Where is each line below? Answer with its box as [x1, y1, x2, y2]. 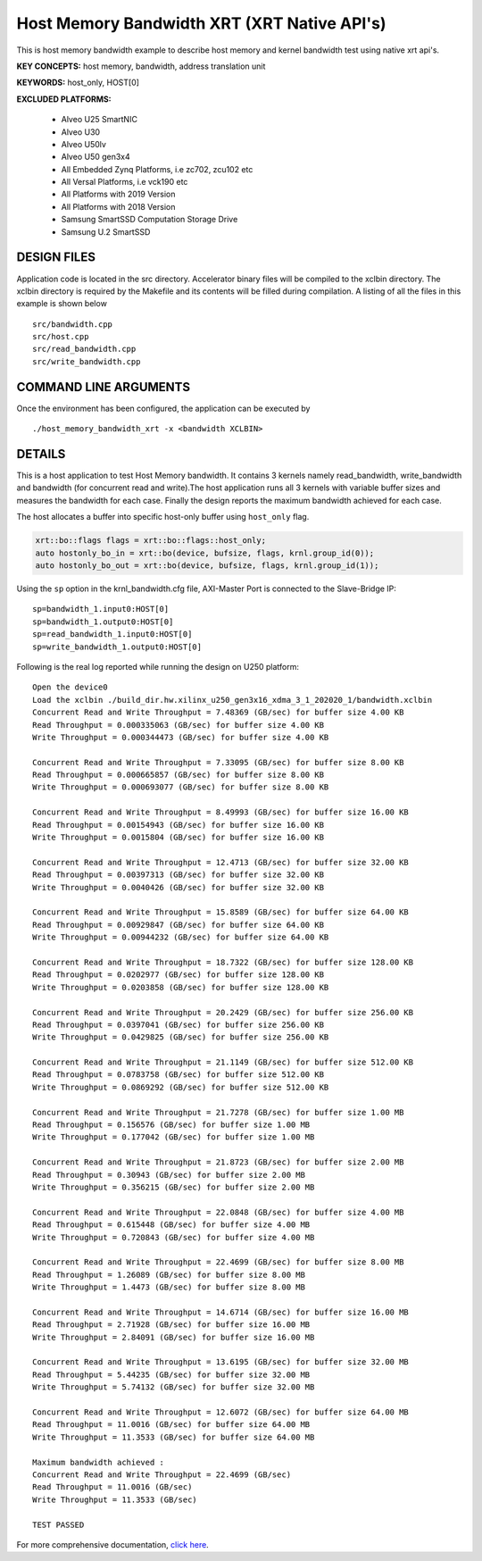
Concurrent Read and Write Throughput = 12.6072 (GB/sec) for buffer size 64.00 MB [32, 1407, 410, 1417]
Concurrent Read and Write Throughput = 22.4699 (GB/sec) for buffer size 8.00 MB [32, 1257, 404, 1267]
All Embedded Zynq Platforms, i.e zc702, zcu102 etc [61, 163, 253, 174]
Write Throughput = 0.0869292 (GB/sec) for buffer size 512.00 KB [32, 1081, 329, 1092]
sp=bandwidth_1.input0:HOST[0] [32, 604, 170, 614]
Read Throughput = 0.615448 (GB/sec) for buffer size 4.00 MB [32, 1220, 311, 1230]
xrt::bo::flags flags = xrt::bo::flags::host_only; [35, 536, 267, 546]
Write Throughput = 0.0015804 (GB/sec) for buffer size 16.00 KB [32, 832, 325, 843]
